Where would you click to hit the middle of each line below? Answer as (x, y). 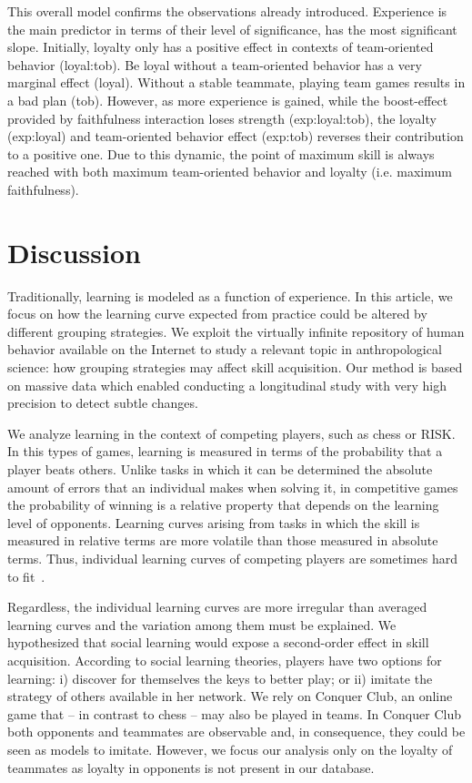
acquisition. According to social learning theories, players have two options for (225, 660)
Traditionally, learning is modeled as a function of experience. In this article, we (230, 295)
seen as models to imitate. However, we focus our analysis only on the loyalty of (230, 749)
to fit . (26, 576)
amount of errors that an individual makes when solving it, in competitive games (233, 487)
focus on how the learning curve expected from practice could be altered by (217, 314)
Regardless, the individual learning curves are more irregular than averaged (217, 607)
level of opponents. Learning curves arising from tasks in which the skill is (214, 522)
